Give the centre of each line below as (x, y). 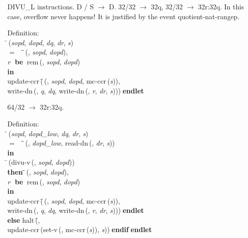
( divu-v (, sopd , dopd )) (41, 162)
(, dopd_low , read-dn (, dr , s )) (70, 143)
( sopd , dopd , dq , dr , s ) (41, 42)
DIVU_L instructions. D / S (51, 6)
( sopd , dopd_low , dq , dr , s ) (48, 133)
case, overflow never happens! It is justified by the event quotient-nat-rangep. (124, 16)
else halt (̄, (24, 220)
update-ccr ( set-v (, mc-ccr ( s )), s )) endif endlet (80, 229)
